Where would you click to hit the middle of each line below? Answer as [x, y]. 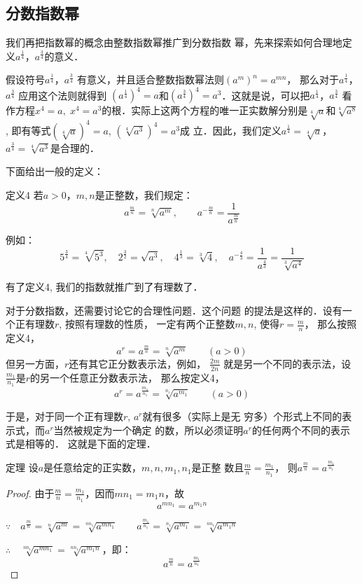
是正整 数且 [218, 467]
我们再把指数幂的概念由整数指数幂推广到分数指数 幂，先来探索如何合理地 [174, 42]
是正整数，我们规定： [144, 194]
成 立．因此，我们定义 [231, 130]
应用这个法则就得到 [63, 95]
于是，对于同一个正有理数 [64, 416]
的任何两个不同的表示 [301, 430]
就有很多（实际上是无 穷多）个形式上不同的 [242, 416]
